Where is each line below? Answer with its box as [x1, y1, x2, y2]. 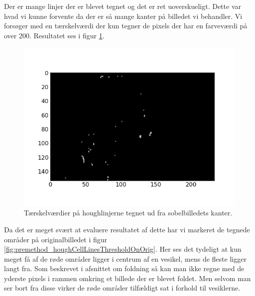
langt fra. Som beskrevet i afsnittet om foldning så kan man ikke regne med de [4, 263, 245, 274]
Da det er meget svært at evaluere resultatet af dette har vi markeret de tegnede [4, 224, 250, 234]
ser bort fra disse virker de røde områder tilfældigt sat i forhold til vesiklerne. [4, 283, 241, 293]
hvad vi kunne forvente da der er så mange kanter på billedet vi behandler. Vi [4, 10, 243, 21]
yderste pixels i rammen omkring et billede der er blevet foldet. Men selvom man [4, 273, 251, 283]
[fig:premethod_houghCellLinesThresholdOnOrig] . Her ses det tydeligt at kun [4, 244, 242, 254]
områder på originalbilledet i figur [4, 234, 108, 244]
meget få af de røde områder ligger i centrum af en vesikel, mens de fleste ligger [4, 253, 247, 264]
